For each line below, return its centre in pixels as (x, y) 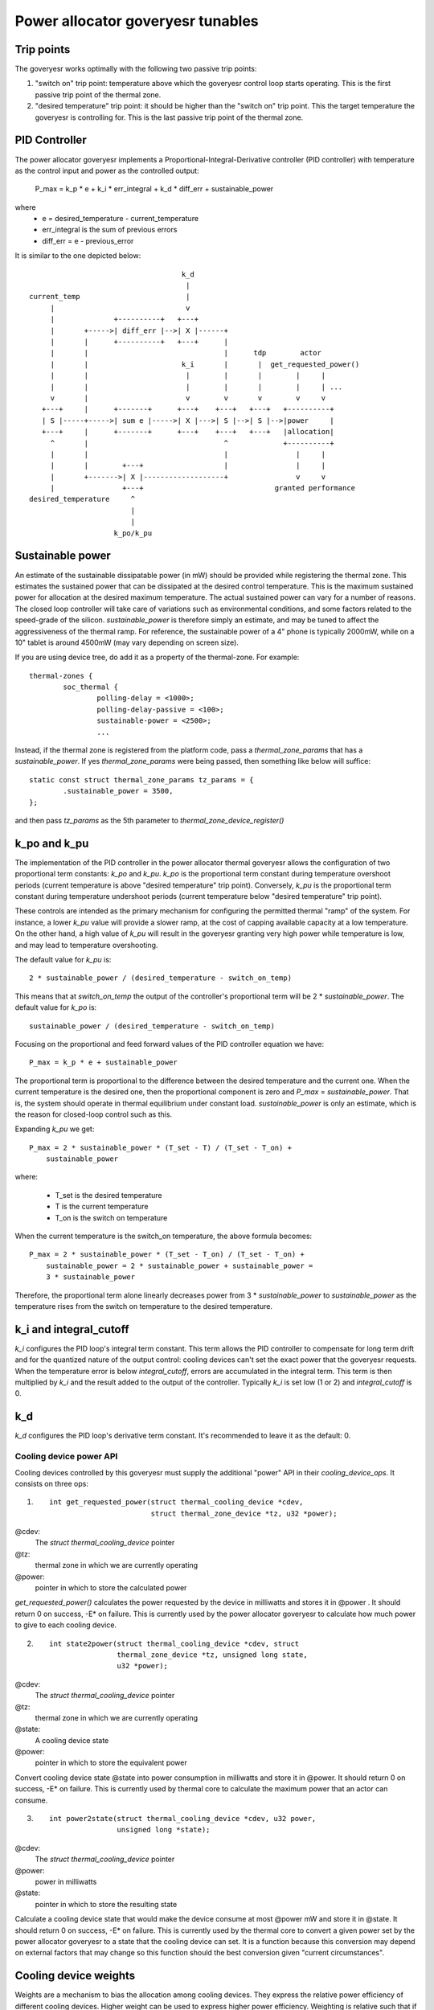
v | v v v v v (188, 398)
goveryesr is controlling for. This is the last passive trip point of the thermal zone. (169, 117)
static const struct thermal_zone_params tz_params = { (141, 779)
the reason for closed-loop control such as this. (94, 1114)
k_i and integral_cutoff (72, 1329)
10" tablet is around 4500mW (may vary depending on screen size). (127, 642)
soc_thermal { (91, 687)
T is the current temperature (102, 1207)
